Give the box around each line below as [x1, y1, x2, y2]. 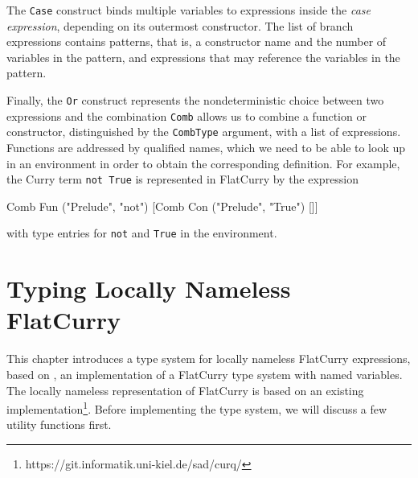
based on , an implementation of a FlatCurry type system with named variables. [6, 366, 403, 382]
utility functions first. [6, 416, 112, 433]
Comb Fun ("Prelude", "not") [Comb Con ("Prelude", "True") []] [6, 197, 318, 214]
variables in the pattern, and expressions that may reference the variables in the [6, 48, 400, 65]
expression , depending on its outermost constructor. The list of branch [6, 17, 354, 34]
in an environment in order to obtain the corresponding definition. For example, [6, 155, 400, 171]
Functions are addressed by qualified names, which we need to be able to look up [6, 139, 406, 155]
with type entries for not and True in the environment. [6, 225, 277, 241]
